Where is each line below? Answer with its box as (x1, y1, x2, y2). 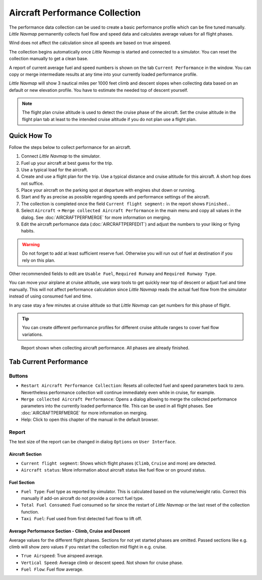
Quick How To (9, 131, 52, 140)
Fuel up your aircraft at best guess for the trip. (21, 160, 114, 166)
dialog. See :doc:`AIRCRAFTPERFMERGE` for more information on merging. (21, 214, 171, 220)
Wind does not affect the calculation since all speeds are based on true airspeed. (9, 40, 171, 46)
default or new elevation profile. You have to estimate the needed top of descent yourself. (9, 87, 189, 93)
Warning (22, 241, 40, 247)
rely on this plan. (22, 257, 55, 263)
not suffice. (21, 180, 44, 186)
